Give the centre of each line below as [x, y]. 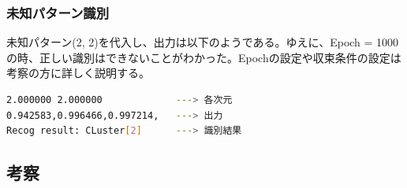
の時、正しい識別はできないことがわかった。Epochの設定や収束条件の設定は [204, 57]
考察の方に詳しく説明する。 [78, 73]
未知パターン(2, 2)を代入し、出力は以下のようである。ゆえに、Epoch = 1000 [203, 42]
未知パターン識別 [58, 12]
